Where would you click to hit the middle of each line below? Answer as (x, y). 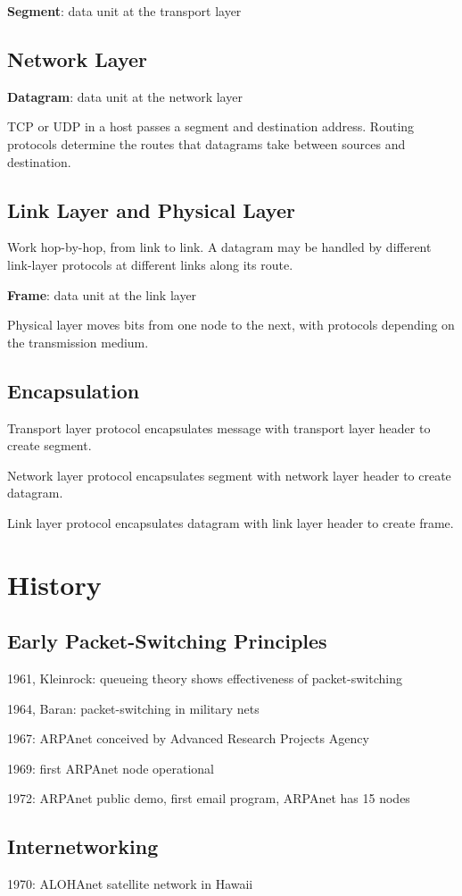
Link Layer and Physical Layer (151, 209)
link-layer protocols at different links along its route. (150, 264)
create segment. (49, 445)
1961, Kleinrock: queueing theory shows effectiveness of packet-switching (205, 678)
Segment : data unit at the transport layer (124, 11)
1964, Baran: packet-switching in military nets (133, 708)
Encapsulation (74, 390)
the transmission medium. (78, 342)
